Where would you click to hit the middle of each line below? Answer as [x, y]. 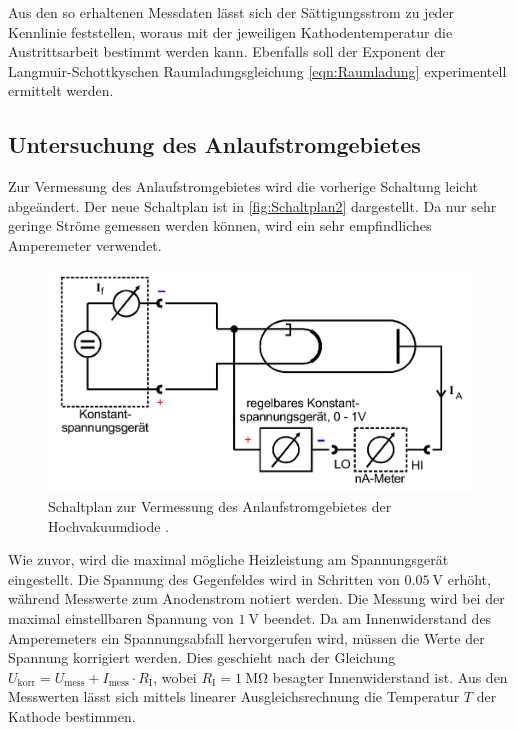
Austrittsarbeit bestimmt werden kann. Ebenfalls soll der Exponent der [227, 51]
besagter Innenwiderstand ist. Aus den [390, 676]
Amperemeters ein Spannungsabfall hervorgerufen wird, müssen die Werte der [246, 637]
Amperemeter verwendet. [85, 244]
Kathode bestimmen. [72, 715]
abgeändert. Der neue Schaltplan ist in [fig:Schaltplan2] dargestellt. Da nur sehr [252, 205]
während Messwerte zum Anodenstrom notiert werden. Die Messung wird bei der [256, 598]
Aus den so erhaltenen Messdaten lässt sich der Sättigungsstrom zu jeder [231, 12]
